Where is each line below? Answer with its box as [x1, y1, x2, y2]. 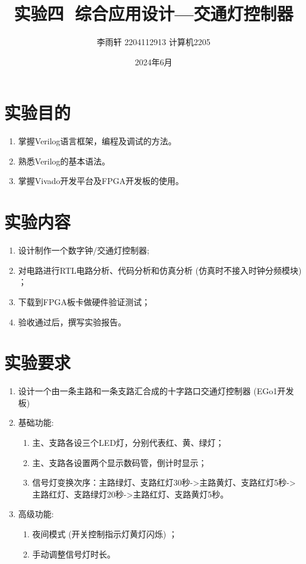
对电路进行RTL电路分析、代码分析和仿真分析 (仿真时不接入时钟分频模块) [18, 264, 302, 276]
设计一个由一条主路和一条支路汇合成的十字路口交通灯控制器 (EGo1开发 [18, 385, 294, 397]
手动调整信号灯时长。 [32, 547, 116, 560]
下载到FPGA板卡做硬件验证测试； [18, 295, 150, 308]
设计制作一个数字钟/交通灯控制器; [18, 244, 149, 256]
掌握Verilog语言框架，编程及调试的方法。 [18, 135, 177, 147]
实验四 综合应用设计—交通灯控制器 [14, 1, 294, 26]
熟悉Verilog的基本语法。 [18, 154, 110, 167]
